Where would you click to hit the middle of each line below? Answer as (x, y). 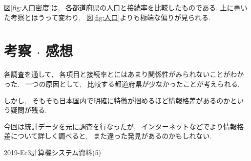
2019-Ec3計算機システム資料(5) (52, 152)
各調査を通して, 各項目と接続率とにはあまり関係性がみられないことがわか (124, 74)
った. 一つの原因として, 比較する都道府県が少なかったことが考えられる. (122, 83)
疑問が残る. (29, 110)
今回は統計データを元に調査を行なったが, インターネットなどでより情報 (120, 126)
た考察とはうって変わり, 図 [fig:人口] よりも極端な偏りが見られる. (107, 17)
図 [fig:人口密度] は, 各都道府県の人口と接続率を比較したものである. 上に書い (126, 7)
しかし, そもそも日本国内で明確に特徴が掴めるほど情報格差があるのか (117, 100)
